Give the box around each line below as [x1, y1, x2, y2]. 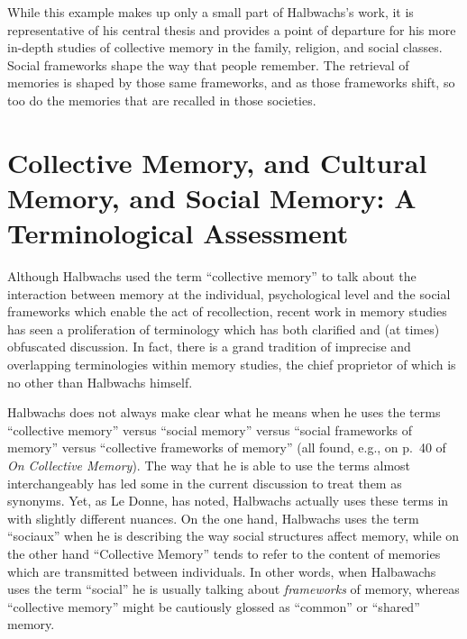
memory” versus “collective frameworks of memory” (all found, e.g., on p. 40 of [7, 438, 446, 457]
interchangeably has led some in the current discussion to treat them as [7, 473, 402, 492]
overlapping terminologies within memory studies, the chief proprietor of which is [7, 355, 456, 374]
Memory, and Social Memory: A [7, 178, 417, 215]
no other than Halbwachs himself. [7, 372, 193, 391]
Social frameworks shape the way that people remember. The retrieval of [7, 55, 409, 74]
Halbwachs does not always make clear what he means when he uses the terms [7, 403, 441, 422]
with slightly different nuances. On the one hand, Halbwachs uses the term [7, 508, 419, 527]
